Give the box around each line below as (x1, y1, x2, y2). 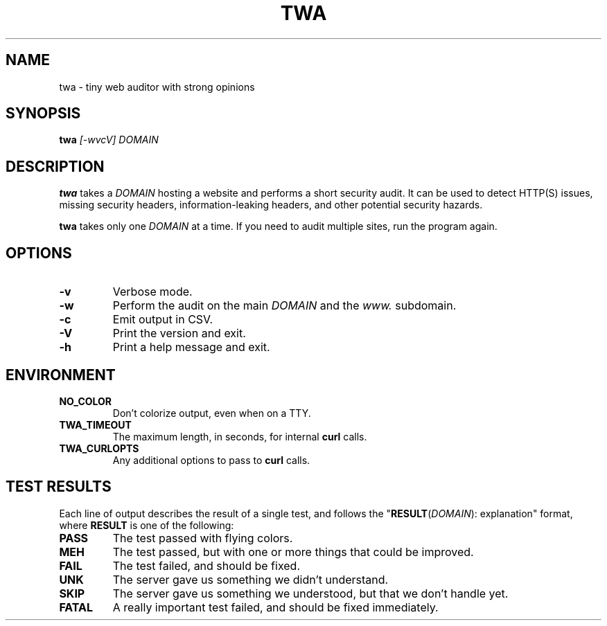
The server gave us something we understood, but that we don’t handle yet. (112, 586, 509, 600)
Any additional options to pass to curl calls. (112, 454, 310, 466)
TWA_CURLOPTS (59, 442, 139, 454)
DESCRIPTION (6, 157, 105, 175)
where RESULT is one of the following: (59, 519, 234, 531)
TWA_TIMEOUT (59, 418, 132, 431)
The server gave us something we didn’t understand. (112, 572, 389, 587)
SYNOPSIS (6, 105, 81, 123)
